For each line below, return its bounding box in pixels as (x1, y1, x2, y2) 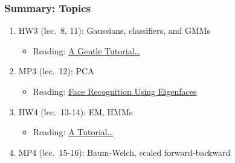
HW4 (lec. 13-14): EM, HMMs (18, 105, 133, 118)
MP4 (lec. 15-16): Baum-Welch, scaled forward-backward (18, 145, 231, 158)
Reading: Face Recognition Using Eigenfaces (33, 85, 197, 97)
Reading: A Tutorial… (33, 126, 114, 138)
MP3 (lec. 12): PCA (18, 65, 94, 77)
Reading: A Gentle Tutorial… (33, 44, 140, 57)
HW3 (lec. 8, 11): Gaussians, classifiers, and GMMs (18, 24, 211, 37)
